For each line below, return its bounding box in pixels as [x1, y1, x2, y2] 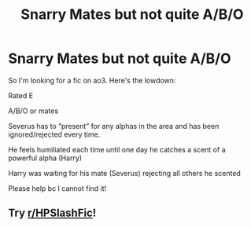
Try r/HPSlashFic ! [8, 207, 97, 220]
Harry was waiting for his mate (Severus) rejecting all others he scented [8, 168, 242, 178]
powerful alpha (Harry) [8, 153, 83, 163]
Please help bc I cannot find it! [8, 183, 107, 193]
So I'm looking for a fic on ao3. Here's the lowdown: [8, 75, 176, 85]
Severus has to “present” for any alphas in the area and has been [8, 121, 220, 130]
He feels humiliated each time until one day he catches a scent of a [8, 145, 226, 154]
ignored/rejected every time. [8, 130, 101, 139]
